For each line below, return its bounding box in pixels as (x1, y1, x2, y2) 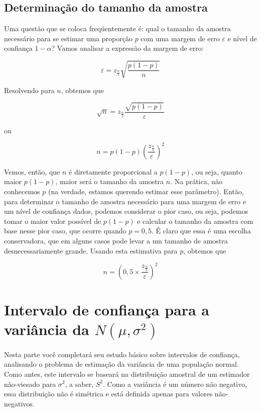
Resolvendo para (4, 85, 55, 95)
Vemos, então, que (4, 166, 60, 177)
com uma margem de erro (141, 33, 220, 43)
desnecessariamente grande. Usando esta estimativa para (4, 245, 178, 256)
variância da (4, 319, 89, 340)
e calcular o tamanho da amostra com (137, 215, 253, 226)
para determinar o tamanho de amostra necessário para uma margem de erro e (4, 196, 246, 206)
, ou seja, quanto (191, 166, 242, 177)
